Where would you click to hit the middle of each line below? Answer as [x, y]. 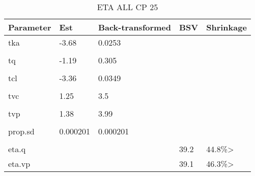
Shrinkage [226, 27]
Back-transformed [135, 27]
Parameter [30, 27]
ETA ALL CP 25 [127, 7]
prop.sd [21, 131]
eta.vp [19, 164]
